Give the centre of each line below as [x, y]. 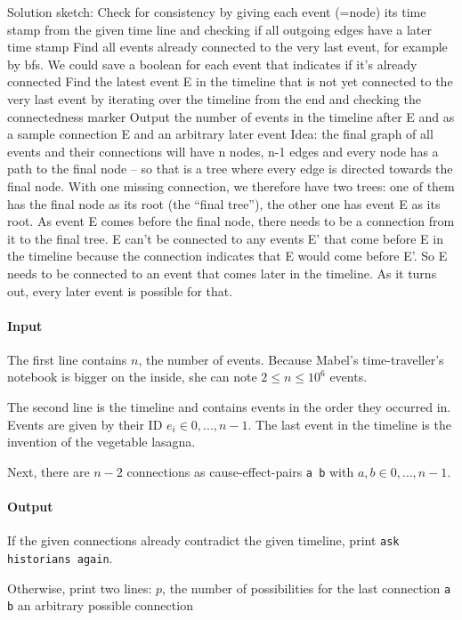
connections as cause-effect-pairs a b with [240, 471]
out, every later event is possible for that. [120, 290]
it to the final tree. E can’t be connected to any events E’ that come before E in [225, 238]
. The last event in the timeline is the [349, 424]
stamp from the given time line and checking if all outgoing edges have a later [219, 29]
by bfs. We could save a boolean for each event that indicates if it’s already [212, 64]
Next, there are [49, 471]
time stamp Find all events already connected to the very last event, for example [227, 47]
